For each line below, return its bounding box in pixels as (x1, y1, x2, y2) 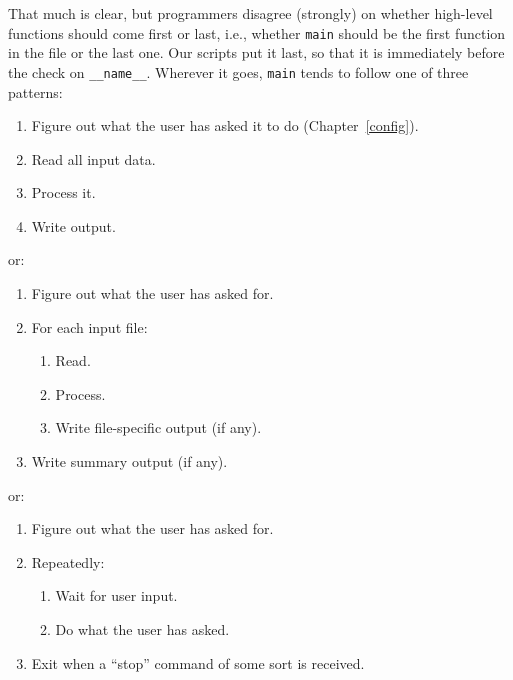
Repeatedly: (31, 551, 105, 572)
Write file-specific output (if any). (55, 417, 262, 438)
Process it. (31, 182, 96, 203)
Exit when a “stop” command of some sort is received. (31, 652, 365, 673)
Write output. (31, 215, 116, 236)
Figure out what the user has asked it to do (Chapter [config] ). (31, 115, 419, 136)
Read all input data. (31, 148, 156, 169)
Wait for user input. (55, 585, 178, 606)
